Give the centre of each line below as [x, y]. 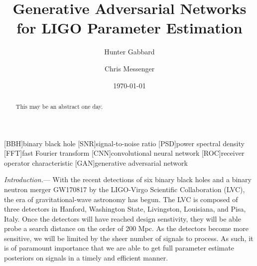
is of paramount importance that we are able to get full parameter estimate [119, 248]
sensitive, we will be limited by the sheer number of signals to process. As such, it [129, 238]
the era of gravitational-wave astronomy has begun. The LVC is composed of [121, 199]
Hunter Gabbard [129, 52]
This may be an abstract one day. [59, 106]
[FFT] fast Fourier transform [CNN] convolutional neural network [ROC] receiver [124, 153]
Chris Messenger [129, 68]
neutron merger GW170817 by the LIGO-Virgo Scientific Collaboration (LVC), [125, 189]
